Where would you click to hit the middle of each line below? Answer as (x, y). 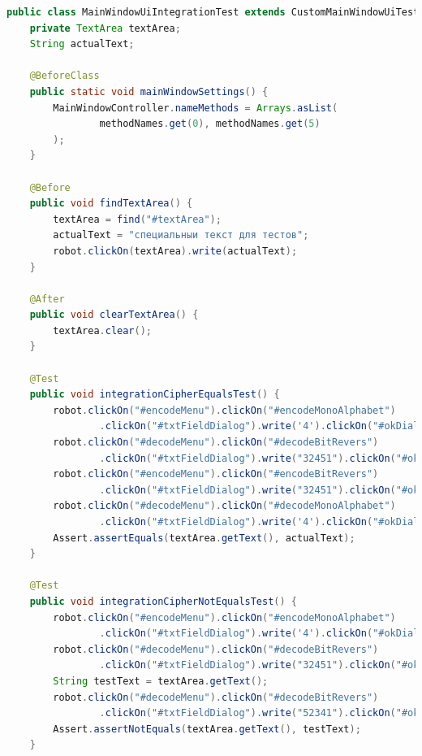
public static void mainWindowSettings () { (149, 91)
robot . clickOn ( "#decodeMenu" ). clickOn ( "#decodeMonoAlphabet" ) (224, 506)
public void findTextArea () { (111, 204)
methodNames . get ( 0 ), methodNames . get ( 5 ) (210, 124)
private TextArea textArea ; (105, 28)
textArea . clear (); (102, 330)
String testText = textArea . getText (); (161, 681)
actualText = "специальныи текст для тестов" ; (181, 235)
